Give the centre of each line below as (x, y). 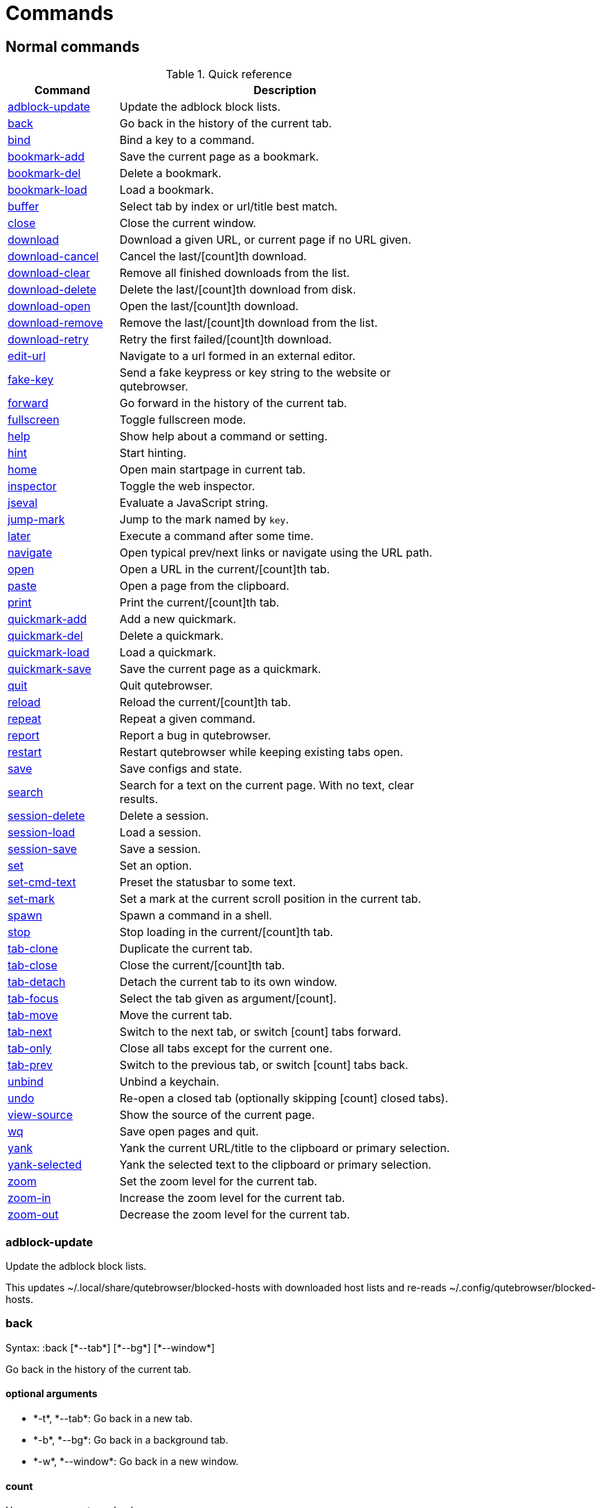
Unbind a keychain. (169, 1082)
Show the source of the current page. (217, 1115)
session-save (43, 849)
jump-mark (36, 520)
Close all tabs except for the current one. (226, 1049)
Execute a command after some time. (216, 536)
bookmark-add (46, 157)
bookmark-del (44, 173)
